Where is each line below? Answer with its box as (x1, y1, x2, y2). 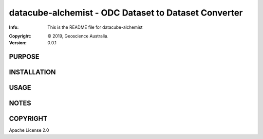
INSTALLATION (9, 68, 56, 76)
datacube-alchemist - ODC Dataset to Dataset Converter (9, 7, 243, 18)
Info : (9, 24, 19, 30)
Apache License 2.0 (9, 127, 49, 133)
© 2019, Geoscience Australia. (47, 33, 109, 39)
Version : (9, 40, 27, 46)
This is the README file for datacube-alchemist (47, 24, 143, 30)
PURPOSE (9, 52, 40, 61)
